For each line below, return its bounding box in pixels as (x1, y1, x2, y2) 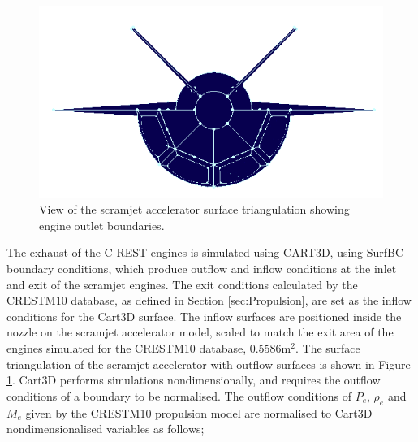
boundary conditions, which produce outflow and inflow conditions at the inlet (6, 260, 397, 276)
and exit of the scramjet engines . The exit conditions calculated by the (6, 275, 358, 292)
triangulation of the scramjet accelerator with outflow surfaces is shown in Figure (6, 355, 411, 372)
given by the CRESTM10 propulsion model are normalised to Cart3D (25, 404, 373, 421)
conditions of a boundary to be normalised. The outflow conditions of (6, 387, 352, 404)
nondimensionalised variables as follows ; (6, 420, 205, 437)
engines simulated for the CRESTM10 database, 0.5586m (6, 339, 291, 356)
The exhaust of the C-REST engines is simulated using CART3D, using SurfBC (6, 244, 404, 261)
